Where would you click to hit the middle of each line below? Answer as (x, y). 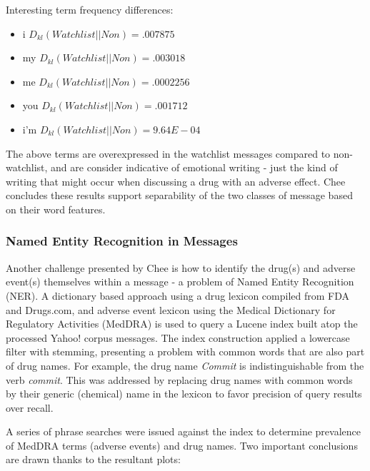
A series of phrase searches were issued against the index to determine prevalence (183, 431)
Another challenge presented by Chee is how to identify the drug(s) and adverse (181, 267)
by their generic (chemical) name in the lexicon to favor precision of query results (184, 394)
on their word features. (56, 209)
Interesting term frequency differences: (90, 9)
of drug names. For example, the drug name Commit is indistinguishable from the (185, 365)
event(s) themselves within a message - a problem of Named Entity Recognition (180, 282)
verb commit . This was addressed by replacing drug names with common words (179, 379)
